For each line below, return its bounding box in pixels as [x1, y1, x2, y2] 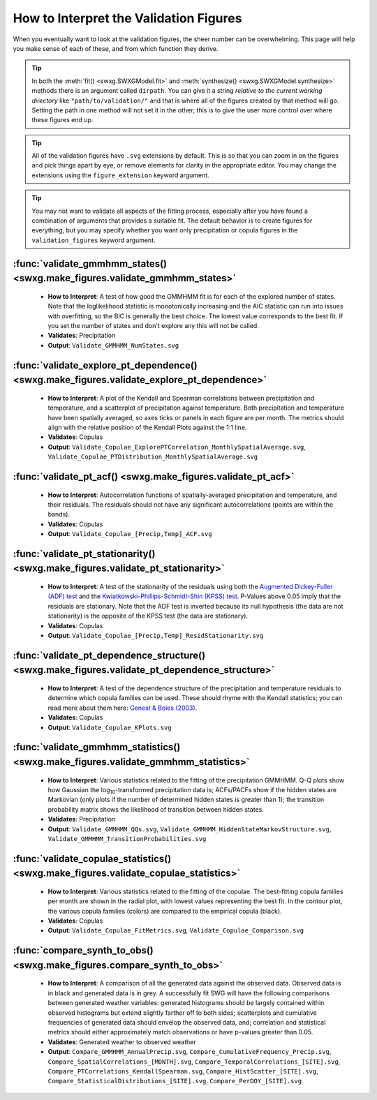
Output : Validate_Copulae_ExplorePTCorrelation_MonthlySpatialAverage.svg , [47, 443, 306, 451]
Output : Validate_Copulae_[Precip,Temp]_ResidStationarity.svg [47, 632, 264, 640]
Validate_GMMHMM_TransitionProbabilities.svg [47, 835, 207, 842]
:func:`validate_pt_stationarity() [13, 548, 156, 560]
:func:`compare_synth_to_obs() [13, 944, 154, 956]
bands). [47, 510, 70, 519]
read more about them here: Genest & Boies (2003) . [47, 704, 198, 712]
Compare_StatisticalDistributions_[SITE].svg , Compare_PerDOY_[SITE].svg [47, 1077, 302, 1085]
